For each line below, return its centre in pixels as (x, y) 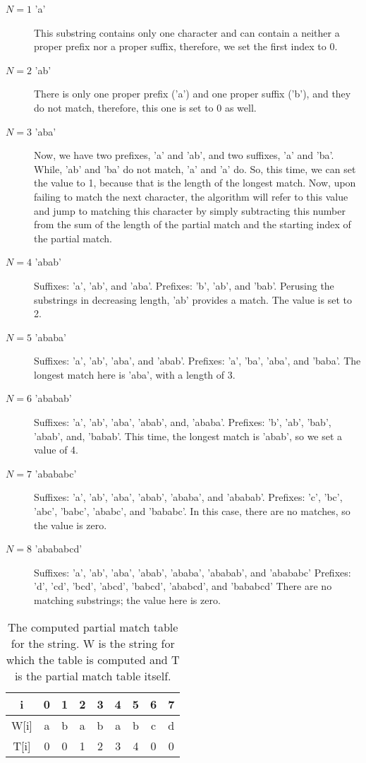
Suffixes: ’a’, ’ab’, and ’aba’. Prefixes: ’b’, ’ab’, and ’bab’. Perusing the (184, 285)
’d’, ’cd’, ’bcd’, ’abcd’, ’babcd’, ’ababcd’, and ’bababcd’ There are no (183, 586)
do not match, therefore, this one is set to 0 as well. (145, 107)
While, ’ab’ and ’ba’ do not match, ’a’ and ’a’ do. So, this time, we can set (195, 168)
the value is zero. (71, 525)
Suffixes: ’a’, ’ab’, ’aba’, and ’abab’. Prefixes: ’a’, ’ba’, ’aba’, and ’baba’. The (197, 361)
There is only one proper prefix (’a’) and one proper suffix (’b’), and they (193, 94)
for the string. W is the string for (93, 643)
